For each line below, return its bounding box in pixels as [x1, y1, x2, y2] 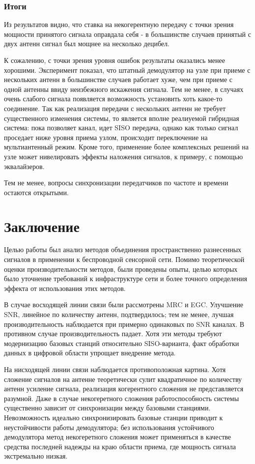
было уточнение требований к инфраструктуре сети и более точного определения [4, 273, 247, 284]
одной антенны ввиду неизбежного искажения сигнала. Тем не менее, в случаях [4, 84, 244, 94]
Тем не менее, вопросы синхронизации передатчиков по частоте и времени [4, 177, 228, 188]
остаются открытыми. [4, 187, 69, 197]
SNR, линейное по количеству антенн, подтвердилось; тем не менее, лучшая [4, 309, 234, 319]
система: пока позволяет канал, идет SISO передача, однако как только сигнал [4, 122, 238, 133]
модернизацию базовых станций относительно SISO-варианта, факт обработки [4, 338, 239, 348]
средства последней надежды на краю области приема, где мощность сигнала [4, 441, 236, 451]
